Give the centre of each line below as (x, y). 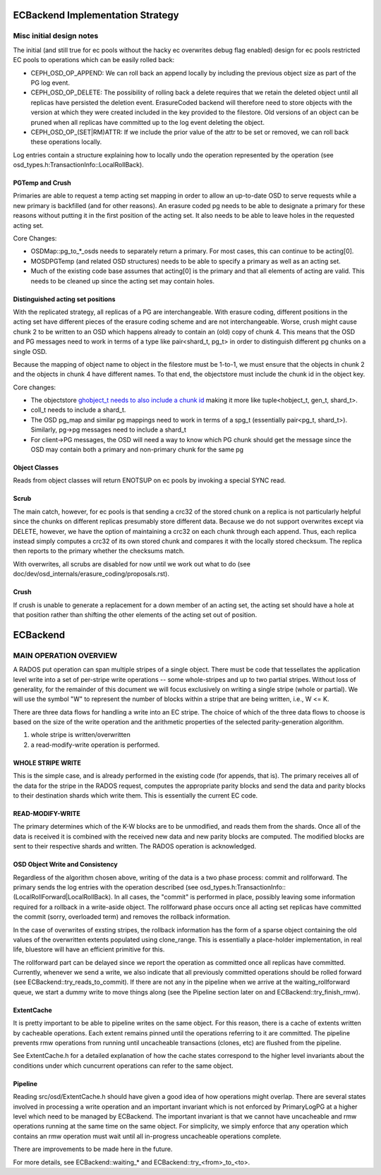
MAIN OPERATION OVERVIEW (65, 655)
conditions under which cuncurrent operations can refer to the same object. (123, 1066)
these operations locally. (66, 142)
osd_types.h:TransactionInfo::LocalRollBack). (78, 165)
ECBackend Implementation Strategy (96, 15)
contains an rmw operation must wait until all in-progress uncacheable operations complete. (147, 1136)
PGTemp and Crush (42, 183)
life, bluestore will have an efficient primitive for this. (89, 949)
